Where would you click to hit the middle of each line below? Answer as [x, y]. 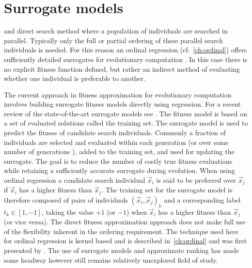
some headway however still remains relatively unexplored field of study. [111, 260]
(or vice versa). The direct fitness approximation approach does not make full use [125, 222]
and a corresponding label [202, 199]
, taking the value [68, 212]
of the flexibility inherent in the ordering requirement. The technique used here [121, 231]
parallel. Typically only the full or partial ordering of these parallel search [113, 40]
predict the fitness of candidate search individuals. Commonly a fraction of [115, 133]
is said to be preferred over [196, 180]
